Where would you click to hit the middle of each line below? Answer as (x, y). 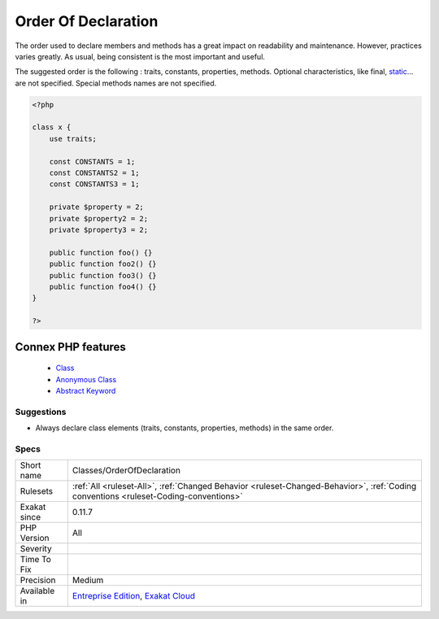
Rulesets (36, 491)
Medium (88, 580)
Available (37, 591)
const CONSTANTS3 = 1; (94, 184)
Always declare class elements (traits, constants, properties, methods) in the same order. (185, 428)
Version (35, 538)
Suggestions (41, 412)
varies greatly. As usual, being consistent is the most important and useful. (140, 56)
